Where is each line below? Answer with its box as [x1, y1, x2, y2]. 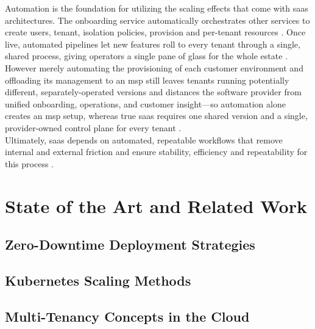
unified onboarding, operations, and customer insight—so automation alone [5, 97, 286, 110]
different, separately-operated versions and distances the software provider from [5, 85, 302, 98]
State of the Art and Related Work [5, 193, 307, 218]
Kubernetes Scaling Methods [5, 270, 191, 289]
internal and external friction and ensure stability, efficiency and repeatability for [5, 145, 308, 158]
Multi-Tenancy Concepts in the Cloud [5, 306, 250, 325]
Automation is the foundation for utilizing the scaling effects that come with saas [5, 2, 308, 14]
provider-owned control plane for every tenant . [5, 121, 182, 134]
